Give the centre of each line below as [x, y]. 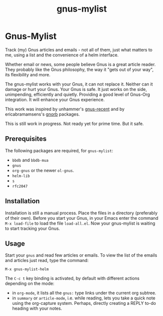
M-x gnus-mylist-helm [27, 269]
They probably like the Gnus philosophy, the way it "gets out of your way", [79, 70]
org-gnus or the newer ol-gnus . [43, 170]
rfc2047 [20, 186]
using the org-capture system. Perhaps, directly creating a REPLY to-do [84, 303]
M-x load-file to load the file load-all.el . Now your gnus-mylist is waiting [80, 223]
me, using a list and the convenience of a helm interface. [62, 55]
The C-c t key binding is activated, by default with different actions [72, 279]
